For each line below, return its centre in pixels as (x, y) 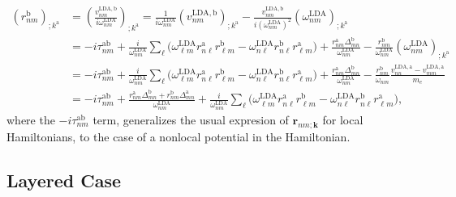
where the (31, 119)
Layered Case (64, 180)
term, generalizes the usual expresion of (191, 119)
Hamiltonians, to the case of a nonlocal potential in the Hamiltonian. (179, 136)
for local (343, 119)
